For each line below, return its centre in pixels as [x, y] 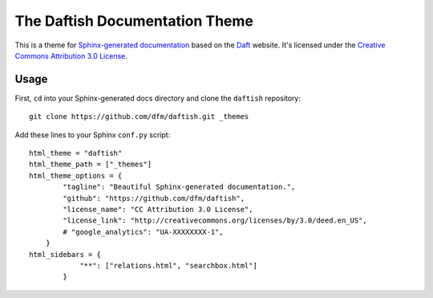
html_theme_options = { [76, 176]
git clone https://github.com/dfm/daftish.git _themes [139, 117]
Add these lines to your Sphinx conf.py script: [93, 135]
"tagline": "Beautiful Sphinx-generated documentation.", [179, 187]
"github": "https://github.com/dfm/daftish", [154, 198]
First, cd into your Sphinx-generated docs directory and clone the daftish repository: [158, 98]
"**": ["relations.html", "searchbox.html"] [169, 265]
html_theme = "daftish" [76, 153]
